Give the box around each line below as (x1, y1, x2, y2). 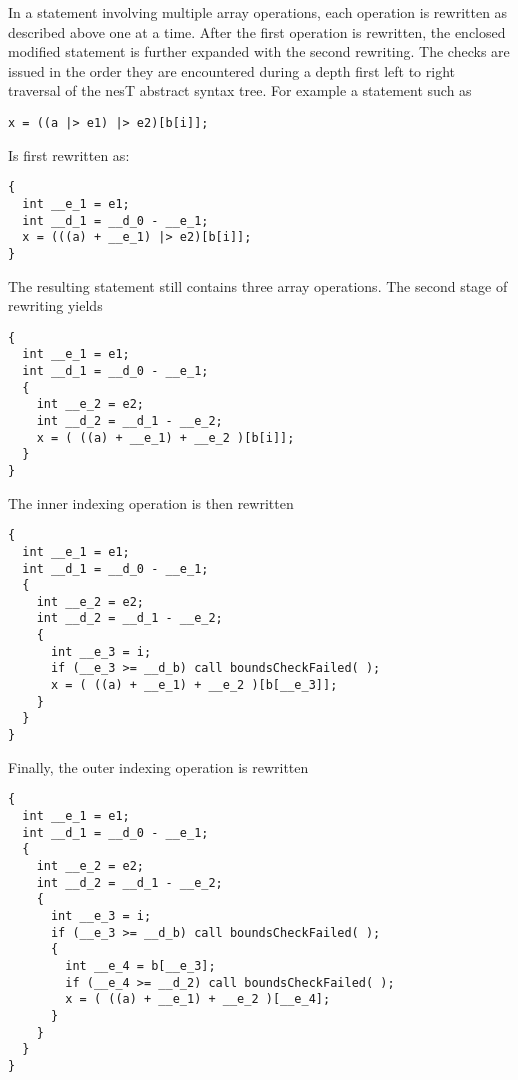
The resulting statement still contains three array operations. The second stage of (8, 275, 508, 296)
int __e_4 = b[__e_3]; (65, 958, 216, 973)
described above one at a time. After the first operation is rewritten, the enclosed (8, 21, 506, 42)
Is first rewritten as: (8, 144, 130, 165)
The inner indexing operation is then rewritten (8, 492, 294, 513)
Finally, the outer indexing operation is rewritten (8, 756, 309, 777)
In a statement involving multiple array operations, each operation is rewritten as (8, 2, 508, 22)
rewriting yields (8, 295, 103, 316)
